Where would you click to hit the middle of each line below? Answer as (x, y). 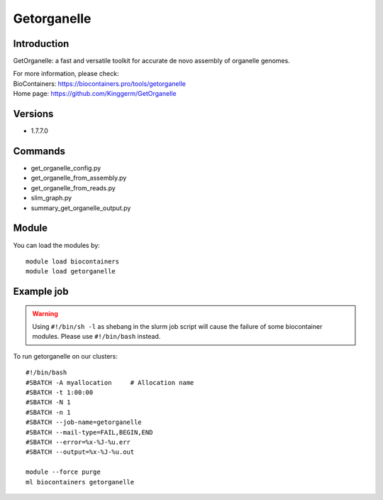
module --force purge (63, 472)
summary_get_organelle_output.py (81, 208)
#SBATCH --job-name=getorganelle (84, 422)
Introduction (41, 44)
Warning (45, 313)
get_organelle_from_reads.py (73, 187)
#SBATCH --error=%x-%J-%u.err (78, 442)
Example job (41, 292)
